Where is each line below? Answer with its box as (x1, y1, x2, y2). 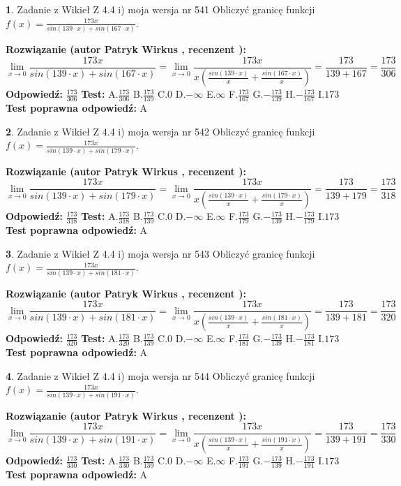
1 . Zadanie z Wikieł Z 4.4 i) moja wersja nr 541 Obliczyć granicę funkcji (6, 2, 315, 16)
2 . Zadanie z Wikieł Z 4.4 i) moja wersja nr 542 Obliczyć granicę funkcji (6, 124, 315, 138)
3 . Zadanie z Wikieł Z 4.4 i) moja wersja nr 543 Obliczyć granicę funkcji (6, 246, 315, 260)
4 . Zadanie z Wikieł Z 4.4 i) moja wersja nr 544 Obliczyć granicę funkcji (6, 368, 315, 383)
